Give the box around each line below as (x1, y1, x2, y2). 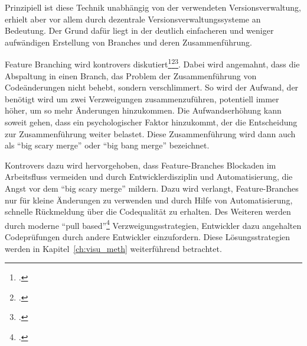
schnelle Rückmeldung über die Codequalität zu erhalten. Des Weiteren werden (5, 205, 291, 218)
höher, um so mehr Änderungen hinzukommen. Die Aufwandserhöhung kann (5, 104, 282, 117)
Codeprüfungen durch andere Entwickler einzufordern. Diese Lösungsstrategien (5, 231, 290, 242)
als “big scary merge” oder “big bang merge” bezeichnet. (5, 139, 210, 151)
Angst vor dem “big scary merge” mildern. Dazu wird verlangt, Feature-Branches (5, 182, 299, 194)
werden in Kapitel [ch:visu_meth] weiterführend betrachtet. (5, 242, 222, 254)
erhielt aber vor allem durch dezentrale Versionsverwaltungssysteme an (5, 12, 261, 25)
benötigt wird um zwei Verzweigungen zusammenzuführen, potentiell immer (5, 92, 279, 105)
